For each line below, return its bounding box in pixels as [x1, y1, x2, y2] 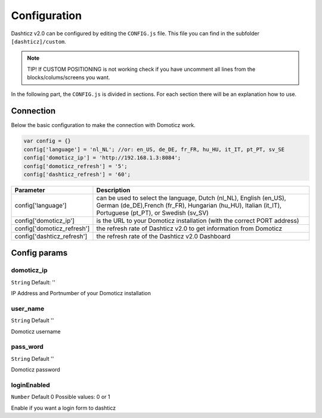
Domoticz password [11, 366, 61, 373]
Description [96, 185, 131, 194]
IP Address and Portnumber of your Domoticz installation [11, 290, 151, 297]
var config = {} [23, 138, 72, 144]
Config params [11, 248, 68, 258]
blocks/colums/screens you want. [27, 74, 110, 81]
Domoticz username [11, 328, 61, 335]
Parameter [14, 185, 45, 194]
